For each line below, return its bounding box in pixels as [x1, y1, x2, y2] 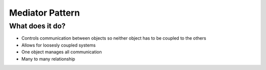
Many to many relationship [21, 56, 75, 62]
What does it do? [9, 22, 66, 30]
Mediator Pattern [9, 7, 80, 18]
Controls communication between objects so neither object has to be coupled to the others [21, 35, 206, 41]
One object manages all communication [21, 49, 102, 55]
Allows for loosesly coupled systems [21, 42, 96, 48]
